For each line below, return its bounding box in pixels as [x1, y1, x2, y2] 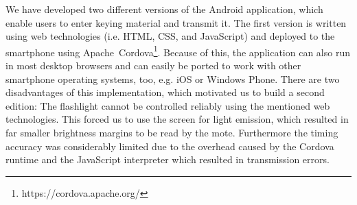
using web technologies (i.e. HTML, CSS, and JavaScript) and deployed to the [5, 29, 335, 43]
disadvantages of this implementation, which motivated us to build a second [5, 85, 325, 99]
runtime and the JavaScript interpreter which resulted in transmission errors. [5, 152, 330, 167]
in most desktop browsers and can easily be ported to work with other [5, 58, 301, 73]
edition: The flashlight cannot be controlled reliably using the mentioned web [5, 98, 330, 112]
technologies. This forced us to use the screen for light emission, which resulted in [5, 112, 349, 126]
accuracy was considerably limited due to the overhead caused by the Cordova [5, 138, 334, 153]
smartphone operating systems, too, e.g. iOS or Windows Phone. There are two [5, 71, 340, 86]
